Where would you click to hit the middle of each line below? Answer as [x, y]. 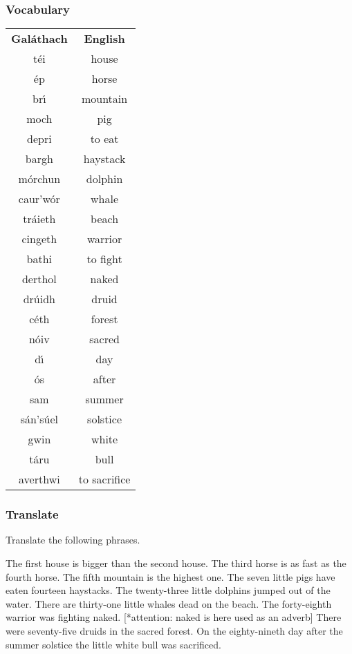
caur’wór [39, 199]
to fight [104, 259]
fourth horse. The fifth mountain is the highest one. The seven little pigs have [170, 576]
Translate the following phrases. [73, 540]
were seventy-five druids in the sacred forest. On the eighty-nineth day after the [174, 631]
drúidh [39, 299]
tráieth [39, 219]
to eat [104, 139]
